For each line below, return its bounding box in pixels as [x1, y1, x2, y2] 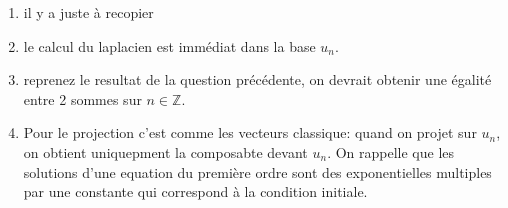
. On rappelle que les [327, 141, 455, 162]
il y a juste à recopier [23, 2, 154, 22]
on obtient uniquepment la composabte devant [23, 141, 308, 162]
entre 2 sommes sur [23, 88, 142, 109]
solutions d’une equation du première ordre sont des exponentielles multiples [23, 161, 492, 182]
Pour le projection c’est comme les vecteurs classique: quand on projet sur [23, 122, 477, 143]
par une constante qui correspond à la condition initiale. [23, 181, 368, 202]
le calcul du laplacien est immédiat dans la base [23, 35, 316, 56]
